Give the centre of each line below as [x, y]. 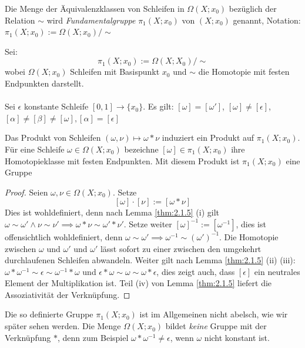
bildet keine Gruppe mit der [216, 326]
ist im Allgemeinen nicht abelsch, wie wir [214, 314]
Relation [20, 20]
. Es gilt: [158, 106]
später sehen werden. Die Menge [63, 326]
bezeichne [141, 149]
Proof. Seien [26, 192]
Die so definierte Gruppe [49, 314]
